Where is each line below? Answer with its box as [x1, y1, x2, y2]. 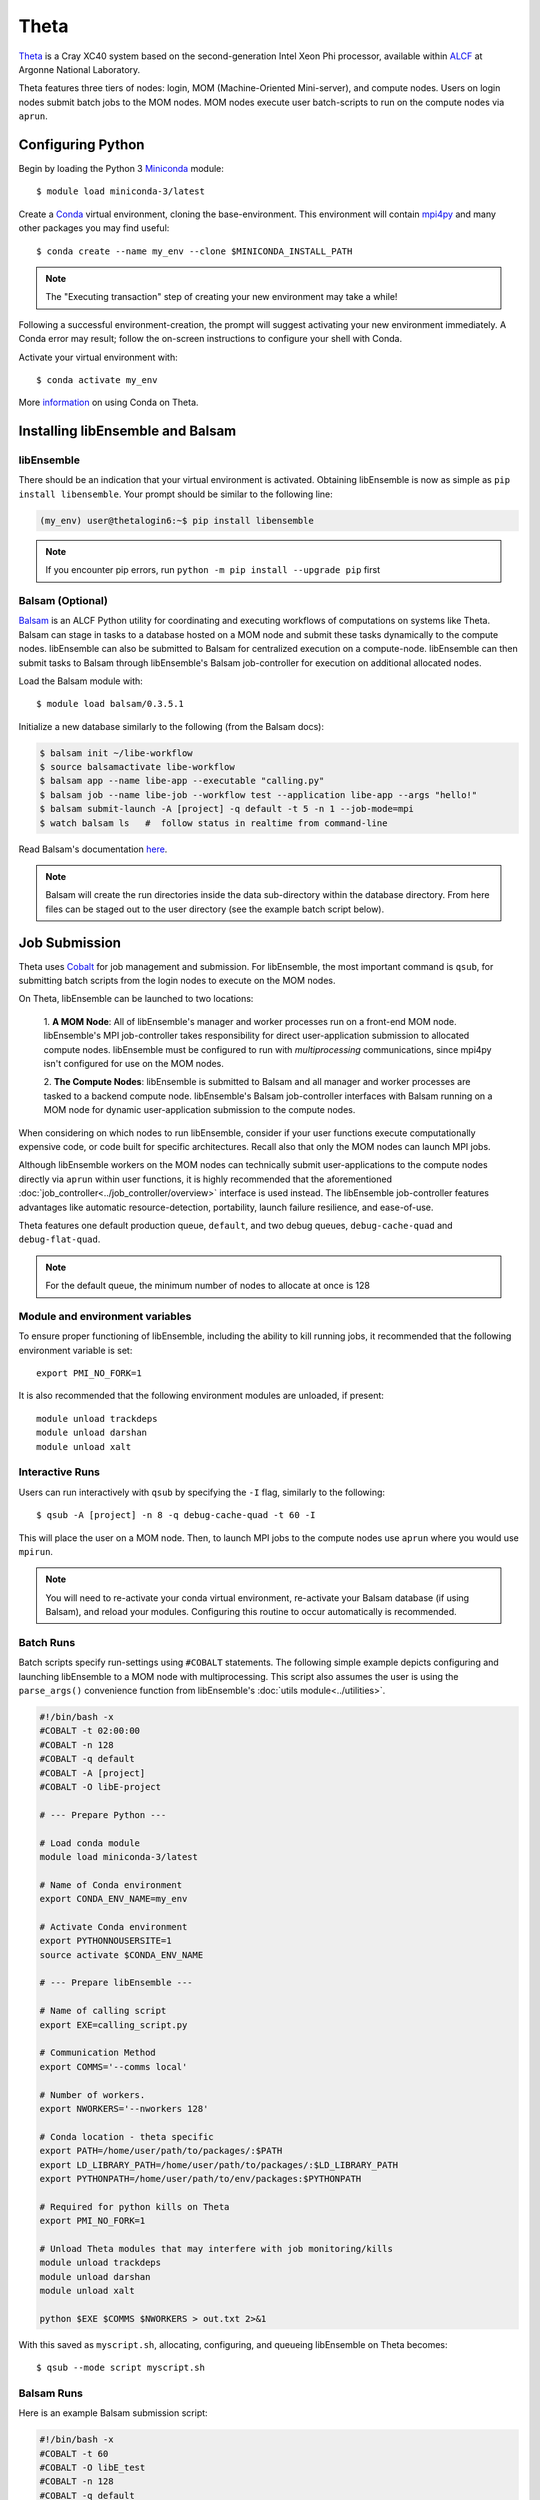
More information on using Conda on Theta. [18, 396, 199, 409]
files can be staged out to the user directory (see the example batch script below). [45, 903, 385, 915]
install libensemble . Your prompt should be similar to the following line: [18, 488, 334, 500]
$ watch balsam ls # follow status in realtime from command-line [39, 817, 388, 829]
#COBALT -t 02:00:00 [39, 1725, 140, 1737]
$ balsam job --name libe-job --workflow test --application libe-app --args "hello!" [39, 789, 478, 800]
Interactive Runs [18, 1465, 100, 1479]
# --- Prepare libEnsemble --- [39, 1977, 194, 1989]
